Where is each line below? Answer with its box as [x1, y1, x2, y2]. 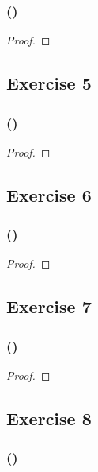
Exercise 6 [6, 182, 92, 207]
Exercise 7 [6, 294, 92, 319]
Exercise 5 [6, 71, 92, 95]
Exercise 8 [6, 405, 92, 430]
